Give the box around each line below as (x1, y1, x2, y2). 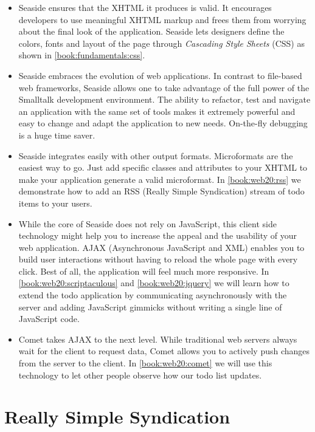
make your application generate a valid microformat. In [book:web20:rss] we (18, 173, 301, 185)
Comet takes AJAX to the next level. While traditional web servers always (18, 332, 297, 345)
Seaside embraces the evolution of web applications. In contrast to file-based (18, 69, 302, 81)
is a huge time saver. (18, 128, 95, 141)
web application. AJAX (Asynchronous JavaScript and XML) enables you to (18, 241, 305, 253)
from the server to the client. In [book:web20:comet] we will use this (18, 357, 272, 369)
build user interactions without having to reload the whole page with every (18, 253, 298, 266)
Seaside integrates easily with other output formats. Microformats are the (18, 149, 293, 162)
